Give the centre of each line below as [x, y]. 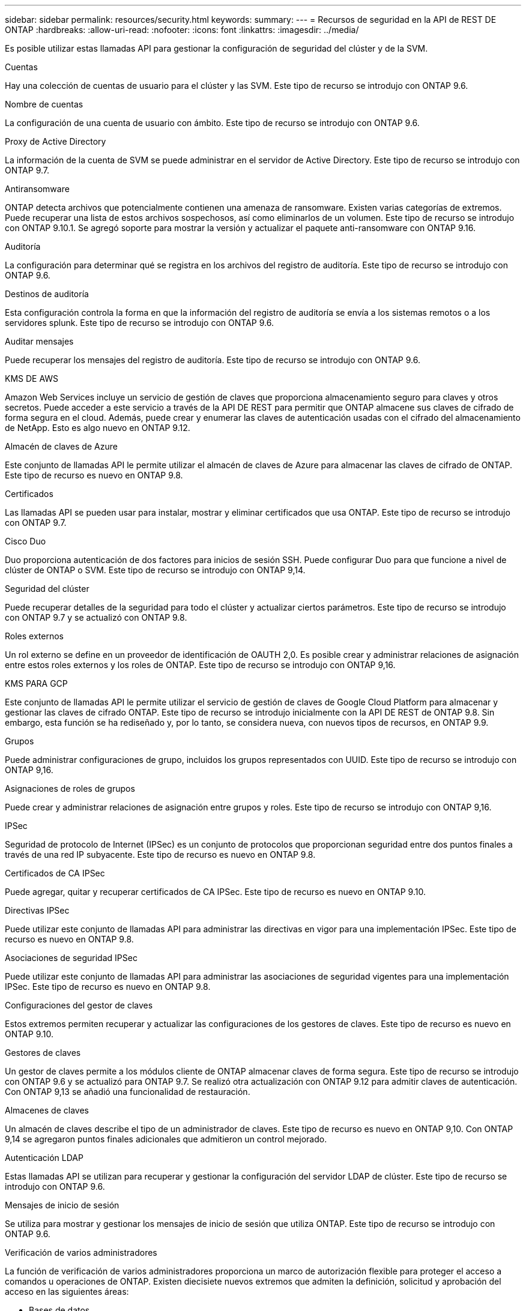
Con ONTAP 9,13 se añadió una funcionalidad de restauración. [128, 1092]
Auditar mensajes [39, 341]
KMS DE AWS [32, 378]
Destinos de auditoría [47, 294]
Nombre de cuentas [44, 104]
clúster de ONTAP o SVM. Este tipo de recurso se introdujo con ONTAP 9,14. [155, 570]
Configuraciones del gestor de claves [79, 1005]
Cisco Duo [26, 541]
